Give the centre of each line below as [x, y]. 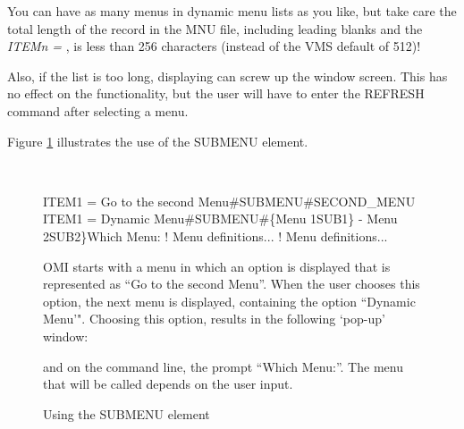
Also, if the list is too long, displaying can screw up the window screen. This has [228, 76]
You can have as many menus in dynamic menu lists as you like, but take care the [232, 11]
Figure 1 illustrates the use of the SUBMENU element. [158, 141]
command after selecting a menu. [98, 110]
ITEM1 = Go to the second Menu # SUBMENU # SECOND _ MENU [229, 201]
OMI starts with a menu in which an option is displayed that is [217, 266]
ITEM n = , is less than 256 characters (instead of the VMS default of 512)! [214, 46]
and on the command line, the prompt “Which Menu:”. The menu [223, 366]
